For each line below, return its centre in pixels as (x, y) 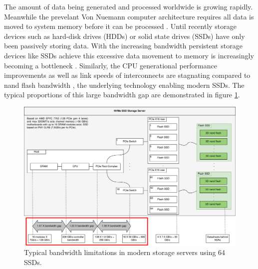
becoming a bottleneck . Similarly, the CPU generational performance (111, 65)
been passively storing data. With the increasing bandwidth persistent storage (123, 46)
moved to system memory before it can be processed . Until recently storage (121, 26)
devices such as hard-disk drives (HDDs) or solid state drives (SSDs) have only (125, 36)
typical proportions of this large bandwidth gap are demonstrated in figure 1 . (122, 95)
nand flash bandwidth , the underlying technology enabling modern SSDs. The (124, 85)
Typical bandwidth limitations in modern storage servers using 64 (125, 252)
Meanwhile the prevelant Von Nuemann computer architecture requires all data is (129, 16)
